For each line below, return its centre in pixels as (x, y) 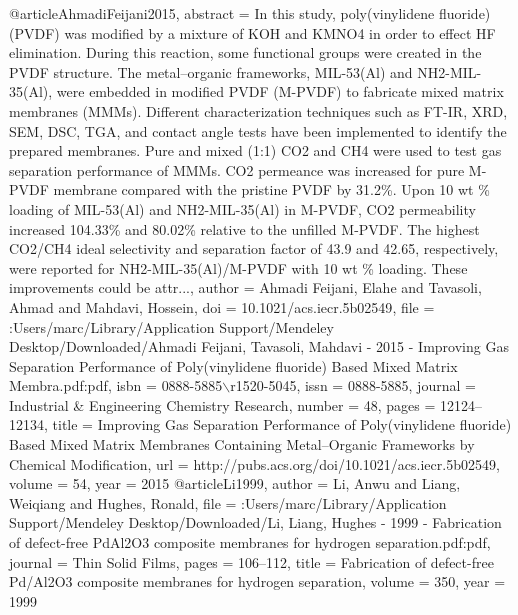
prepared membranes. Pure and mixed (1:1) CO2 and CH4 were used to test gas (255, 150)
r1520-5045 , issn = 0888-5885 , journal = (353, 385)
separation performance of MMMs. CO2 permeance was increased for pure (237, 169)
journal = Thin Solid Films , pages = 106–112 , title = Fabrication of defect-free (251, 561)
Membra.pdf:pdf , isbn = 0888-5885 (116, 385)
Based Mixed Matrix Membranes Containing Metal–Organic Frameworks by (242, 444)
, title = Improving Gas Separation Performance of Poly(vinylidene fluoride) (278, 424)
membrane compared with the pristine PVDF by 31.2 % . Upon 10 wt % (271, 189)
